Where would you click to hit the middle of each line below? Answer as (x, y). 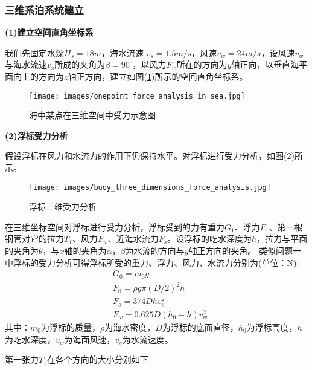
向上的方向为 (38, 76)
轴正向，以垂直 (261, 64)
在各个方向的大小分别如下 (97, 359)
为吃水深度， (30, 339)
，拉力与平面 (282, 239)
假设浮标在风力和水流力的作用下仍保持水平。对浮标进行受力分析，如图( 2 (148, 156)
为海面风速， (90, 339)
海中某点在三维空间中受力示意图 (92, 115)
